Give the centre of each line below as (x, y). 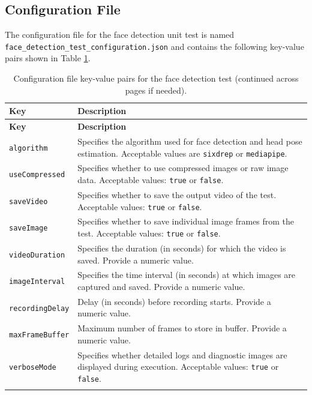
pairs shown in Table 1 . (48, 58)
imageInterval (37, 282)
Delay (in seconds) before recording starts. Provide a (174, 301)
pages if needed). (156, 90)
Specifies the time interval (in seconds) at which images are (187, 275)
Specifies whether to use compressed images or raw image (183, 168)
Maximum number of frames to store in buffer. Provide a (182, 328)
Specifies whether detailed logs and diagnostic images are (182, 354)
